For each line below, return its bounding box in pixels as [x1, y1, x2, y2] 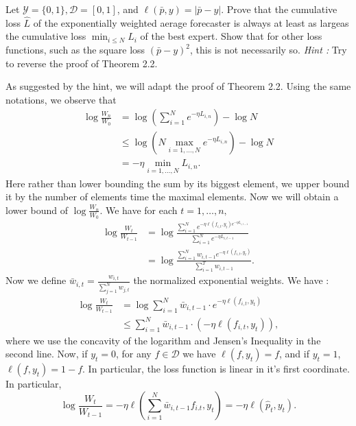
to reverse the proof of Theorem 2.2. [5, 56, 158, 70]
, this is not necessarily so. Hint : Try [189, 43, 347, 56]
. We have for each [99, 202, 178, 217]
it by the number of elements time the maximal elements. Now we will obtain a [5, 189, 339, 204]
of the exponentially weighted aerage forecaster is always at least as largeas [33, 15, 349, 29]
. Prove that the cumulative [221, 2, 337, 16]
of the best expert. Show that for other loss [140, 29, 322, 43]
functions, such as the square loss [5, 43, 145, 56]
